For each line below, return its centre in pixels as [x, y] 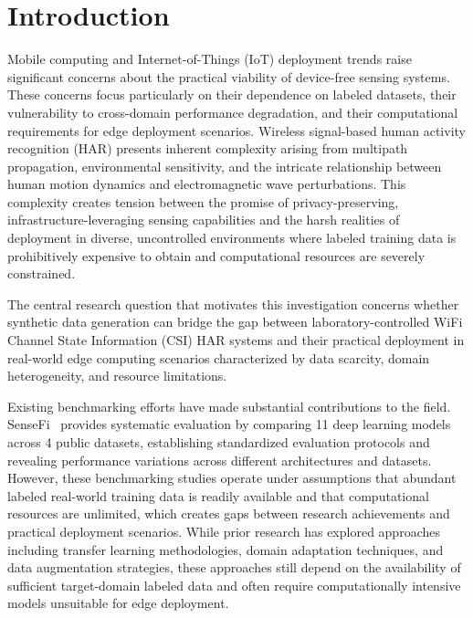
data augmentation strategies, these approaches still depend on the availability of [234, 567]
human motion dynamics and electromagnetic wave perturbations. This [207, 184]
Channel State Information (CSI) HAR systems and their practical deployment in [236, 340]
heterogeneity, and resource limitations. [117, 376]
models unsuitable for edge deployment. [118, 603]
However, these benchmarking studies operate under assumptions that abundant [232, 478]
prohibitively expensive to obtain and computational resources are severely [216, 255]
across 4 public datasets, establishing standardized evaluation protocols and [219, 442]
